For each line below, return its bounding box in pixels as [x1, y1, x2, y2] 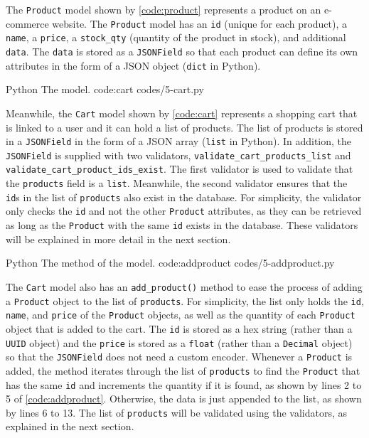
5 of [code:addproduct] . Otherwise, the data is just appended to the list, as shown [6, 391, 362, 406]
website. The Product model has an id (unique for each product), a [52, 16, 348, 31]
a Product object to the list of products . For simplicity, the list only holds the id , [6, 293, 364, 308]
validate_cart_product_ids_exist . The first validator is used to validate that [6, 161, 353, 176]
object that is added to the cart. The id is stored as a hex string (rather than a [6, 321, 353, 336]
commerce [6, 16, 49, 31]
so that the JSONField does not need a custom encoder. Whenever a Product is [6, 349, 353, 364]
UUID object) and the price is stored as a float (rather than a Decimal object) [6, 335, 353, 350]
